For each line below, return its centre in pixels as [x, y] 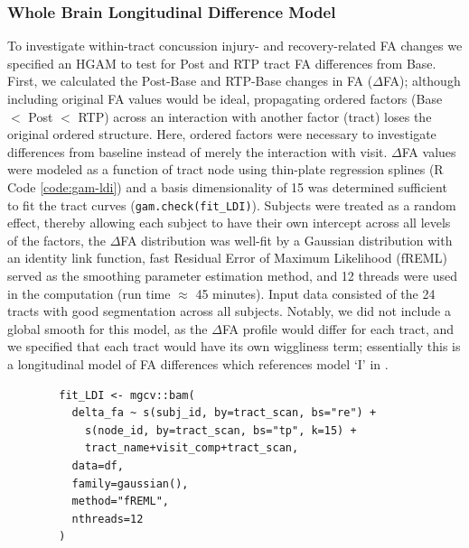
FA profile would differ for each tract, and [338, 328]
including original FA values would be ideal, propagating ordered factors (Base [225, 98]
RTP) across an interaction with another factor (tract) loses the [255, 116]
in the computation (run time [89, 293]
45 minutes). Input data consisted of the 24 [315, 293]
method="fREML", [120, 502]
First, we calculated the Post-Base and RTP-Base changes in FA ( [190, 81]
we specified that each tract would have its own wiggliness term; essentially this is [234, 346]
